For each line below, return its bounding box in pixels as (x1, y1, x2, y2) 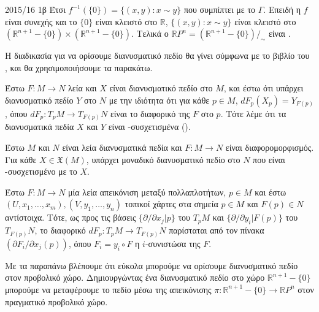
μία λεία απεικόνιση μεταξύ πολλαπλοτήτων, (68, 185, 226, 198)
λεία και (68, 82, 97, 94)
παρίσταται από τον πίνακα (169, 224, 264, 237)
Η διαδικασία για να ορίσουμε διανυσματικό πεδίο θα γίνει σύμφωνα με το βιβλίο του (5, 49, 310, 62)
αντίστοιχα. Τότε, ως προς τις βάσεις (5, 211, 136, 224)
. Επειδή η (263, 3, 301, 15)
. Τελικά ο (131, 27, 169, 40)
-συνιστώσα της (145, 237, 201, 249)
